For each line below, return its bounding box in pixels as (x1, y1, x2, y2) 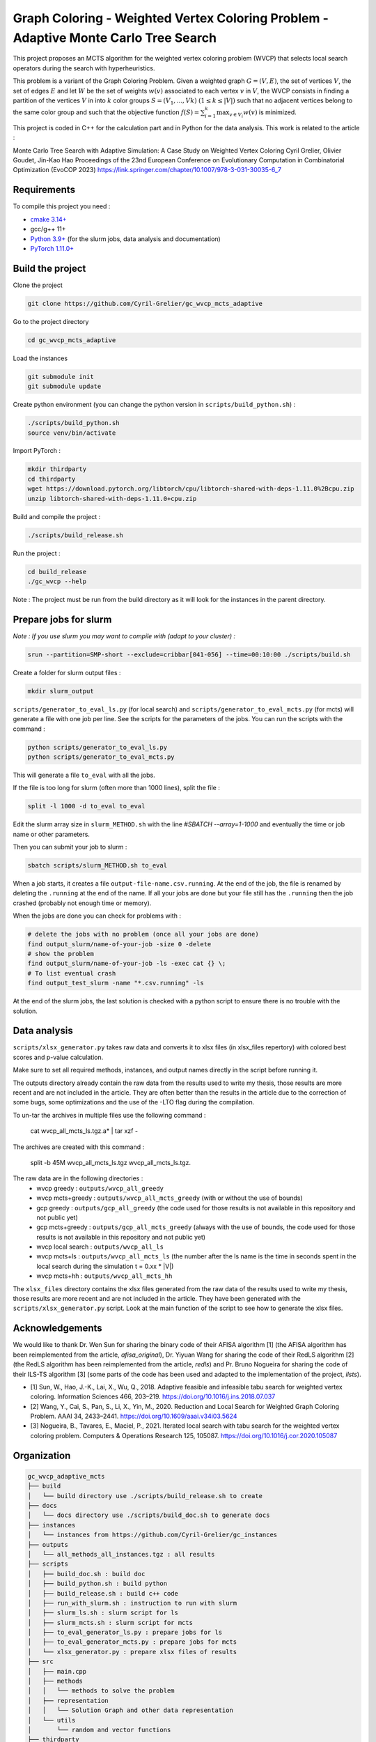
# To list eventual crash (27, 969, 116, 977)
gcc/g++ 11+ (30, 225, 66, 233)
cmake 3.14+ (30, 215, 67, 223)
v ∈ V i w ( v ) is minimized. (228, 108, 297, 119)
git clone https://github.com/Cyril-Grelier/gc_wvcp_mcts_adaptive (27, 300, 263, 307)
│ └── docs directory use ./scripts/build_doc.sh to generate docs (27, 1511, 270, 1519)
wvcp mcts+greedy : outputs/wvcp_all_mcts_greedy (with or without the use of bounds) (36, 1194, 303, 1202)
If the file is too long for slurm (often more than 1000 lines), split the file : (13, 784, 221, 792)
